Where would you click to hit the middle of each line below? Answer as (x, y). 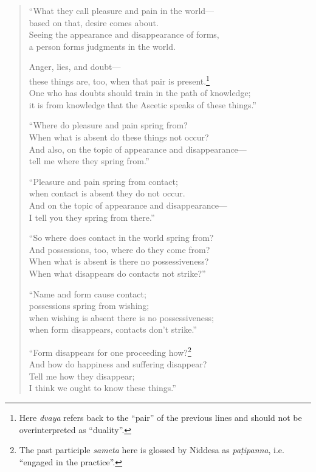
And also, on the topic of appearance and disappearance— (138, 149)
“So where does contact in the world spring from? (121, 238)
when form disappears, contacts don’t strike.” (113, 329)
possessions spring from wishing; (89, 306)
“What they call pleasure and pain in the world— (122, 10)
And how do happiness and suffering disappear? (118, 364)
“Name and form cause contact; (88, 293)
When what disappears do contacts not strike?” (117, 273)
